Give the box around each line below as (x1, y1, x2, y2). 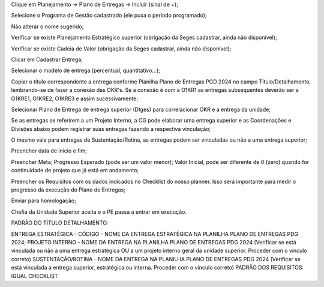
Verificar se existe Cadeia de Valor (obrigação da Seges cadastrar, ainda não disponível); (11, 45, 232, 52)
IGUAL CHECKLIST (11, 272, 58, 279)
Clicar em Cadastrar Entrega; (11, 56, 83, 63)
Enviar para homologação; (11, 197, 76, 204)
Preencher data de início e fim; (11, 147, 87, 154)
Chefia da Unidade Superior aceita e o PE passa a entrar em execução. (11, 208, 187, 216)
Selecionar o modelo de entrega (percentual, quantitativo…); (11, 67, 160, 74)
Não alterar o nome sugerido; (11, 23, 84, 30)
